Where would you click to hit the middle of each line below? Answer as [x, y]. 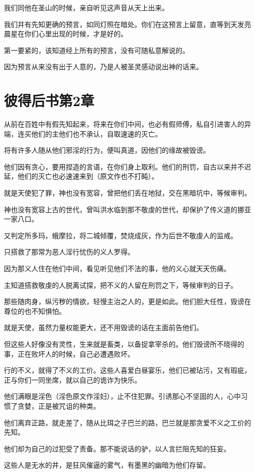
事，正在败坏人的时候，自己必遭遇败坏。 [69, 353]
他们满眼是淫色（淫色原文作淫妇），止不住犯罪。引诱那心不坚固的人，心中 [122, 396]
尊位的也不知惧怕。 [35, 311]
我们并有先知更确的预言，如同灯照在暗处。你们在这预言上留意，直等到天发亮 [127, 24]
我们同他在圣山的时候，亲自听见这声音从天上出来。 [86, 7]
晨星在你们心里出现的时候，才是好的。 [66, 34]
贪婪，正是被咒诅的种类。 [59, 405]
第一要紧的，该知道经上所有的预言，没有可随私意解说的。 [97, 50]
